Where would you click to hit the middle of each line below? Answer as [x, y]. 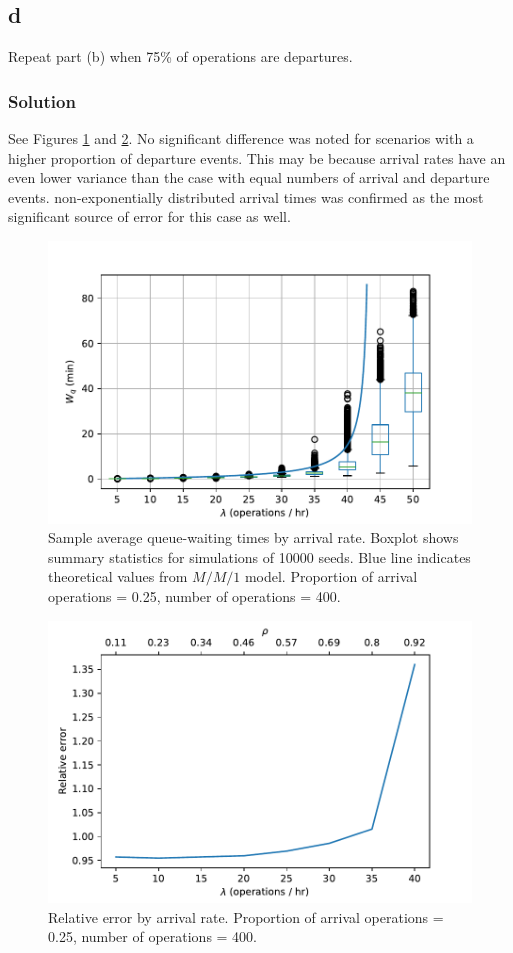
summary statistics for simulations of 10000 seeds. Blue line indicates [259, 556]
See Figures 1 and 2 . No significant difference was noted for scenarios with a [241, 138]
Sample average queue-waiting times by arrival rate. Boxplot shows [253, 537]
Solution [42, 100]
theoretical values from [118, 576]
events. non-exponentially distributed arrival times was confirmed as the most [246, 196]
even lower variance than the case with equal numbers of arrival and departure [249, 177]
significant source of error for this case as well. [149, 216]
